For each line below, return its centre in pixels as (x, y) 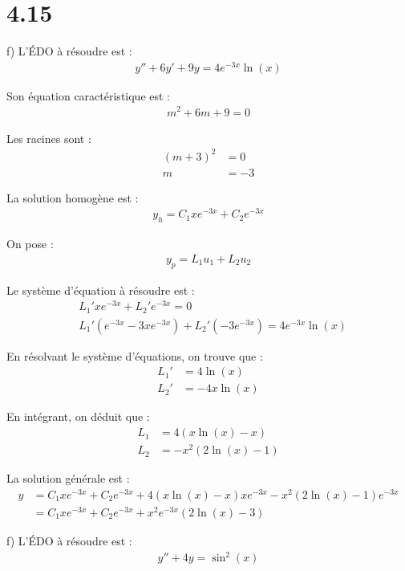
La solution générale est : (68, 478)
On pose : (30, 244)
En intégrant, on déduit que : (78, 416)
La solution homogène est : (73, 197)
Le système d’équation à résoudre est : (101, 290)
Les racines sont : (49, 138)
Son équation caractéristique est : (89, 95)
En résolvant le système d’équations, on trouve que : (135, 355)
